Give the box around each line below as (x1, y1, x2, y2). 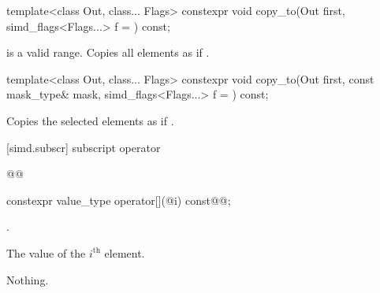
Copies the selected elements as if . (6, 112, 174, 128)
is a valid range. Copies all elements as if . (6, 44, 210, 61)
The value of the (6, 244, 86, 261)
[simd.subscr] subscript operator (6, 139, 161, 155)
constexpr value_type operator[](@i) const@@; (6, 191, 231, 208)
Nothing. (6, 271, 49, 287)
